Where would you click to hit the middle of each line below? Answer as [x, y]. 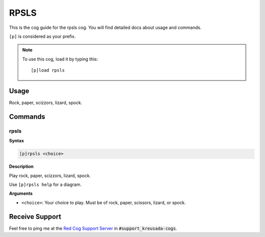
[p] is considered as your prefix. [42, 36]
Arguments [21, 193]
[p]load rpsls [48, 70]
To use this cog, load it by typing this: [60, 59]
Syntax [16, 141]
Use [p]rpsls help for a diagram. [45, 184]
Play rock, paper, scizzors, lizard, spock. [50, 175]
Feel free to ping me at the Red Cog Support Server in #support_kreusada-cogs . [93, 228]
